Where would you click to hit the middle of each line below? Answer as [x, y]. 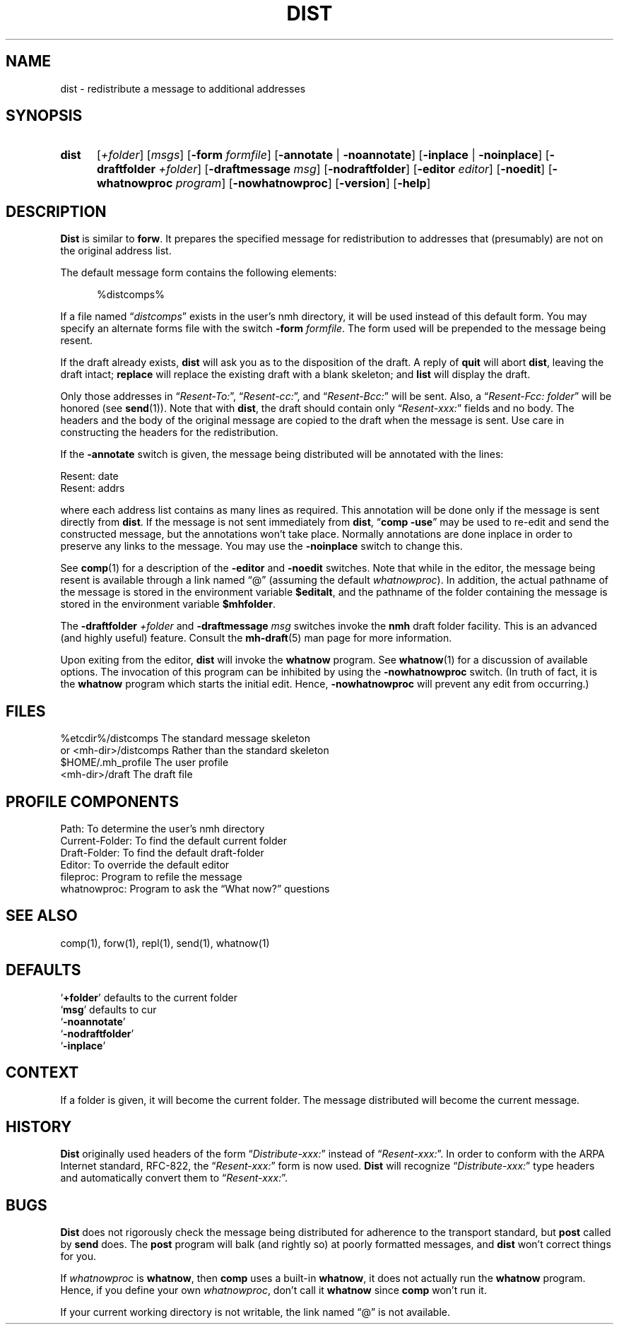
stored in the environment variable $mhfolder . [168, 604]
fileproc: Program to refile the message [151, 876]
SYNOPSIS [44, 116]
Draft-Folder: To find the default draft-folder [162, 852]
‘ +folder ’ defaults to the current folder [149, 997]
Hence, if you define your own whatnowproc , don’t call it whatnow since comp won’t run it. [273, 1290]
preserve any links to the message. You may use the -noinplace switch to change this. [261, 546]
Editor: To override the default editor [145, 864]
